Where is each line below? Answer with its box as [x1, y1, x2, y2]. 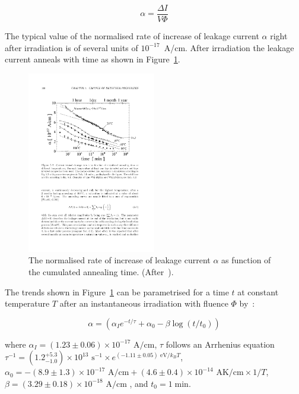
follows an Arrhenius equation [166, 338, 275, 350]
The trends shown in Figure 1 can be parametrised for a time [5, 285, 229, 298]
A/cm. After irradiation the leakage [164, 41, 294, 53]
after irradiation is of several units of [5, 41, 138, 53]
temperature [5, 297, 50, 310]
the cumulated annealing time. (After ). [28, 265, 174, 278]
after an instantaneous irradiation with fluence [59, 297, 228, 310]
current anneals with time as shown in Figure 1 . [5, 53, 180, 65]
